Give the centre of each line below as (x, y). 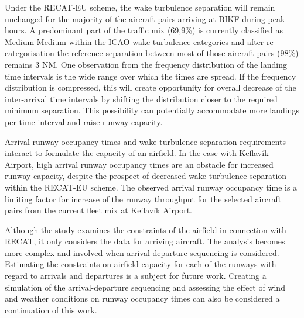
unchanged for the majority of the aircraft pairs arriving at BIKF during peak (145, 18)
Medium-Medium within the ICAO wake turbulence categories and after (134, 41)
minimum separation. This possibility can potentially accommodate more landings (152, 110)
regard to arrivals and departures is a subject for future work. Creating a (136, 276)
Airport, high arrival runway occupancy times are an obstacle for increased (139, 164)
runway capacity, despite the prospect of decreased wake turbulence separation (146, 176)
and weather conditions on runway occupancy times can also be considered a (142, 298)
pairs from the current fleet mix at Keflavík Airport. (98, 210)
